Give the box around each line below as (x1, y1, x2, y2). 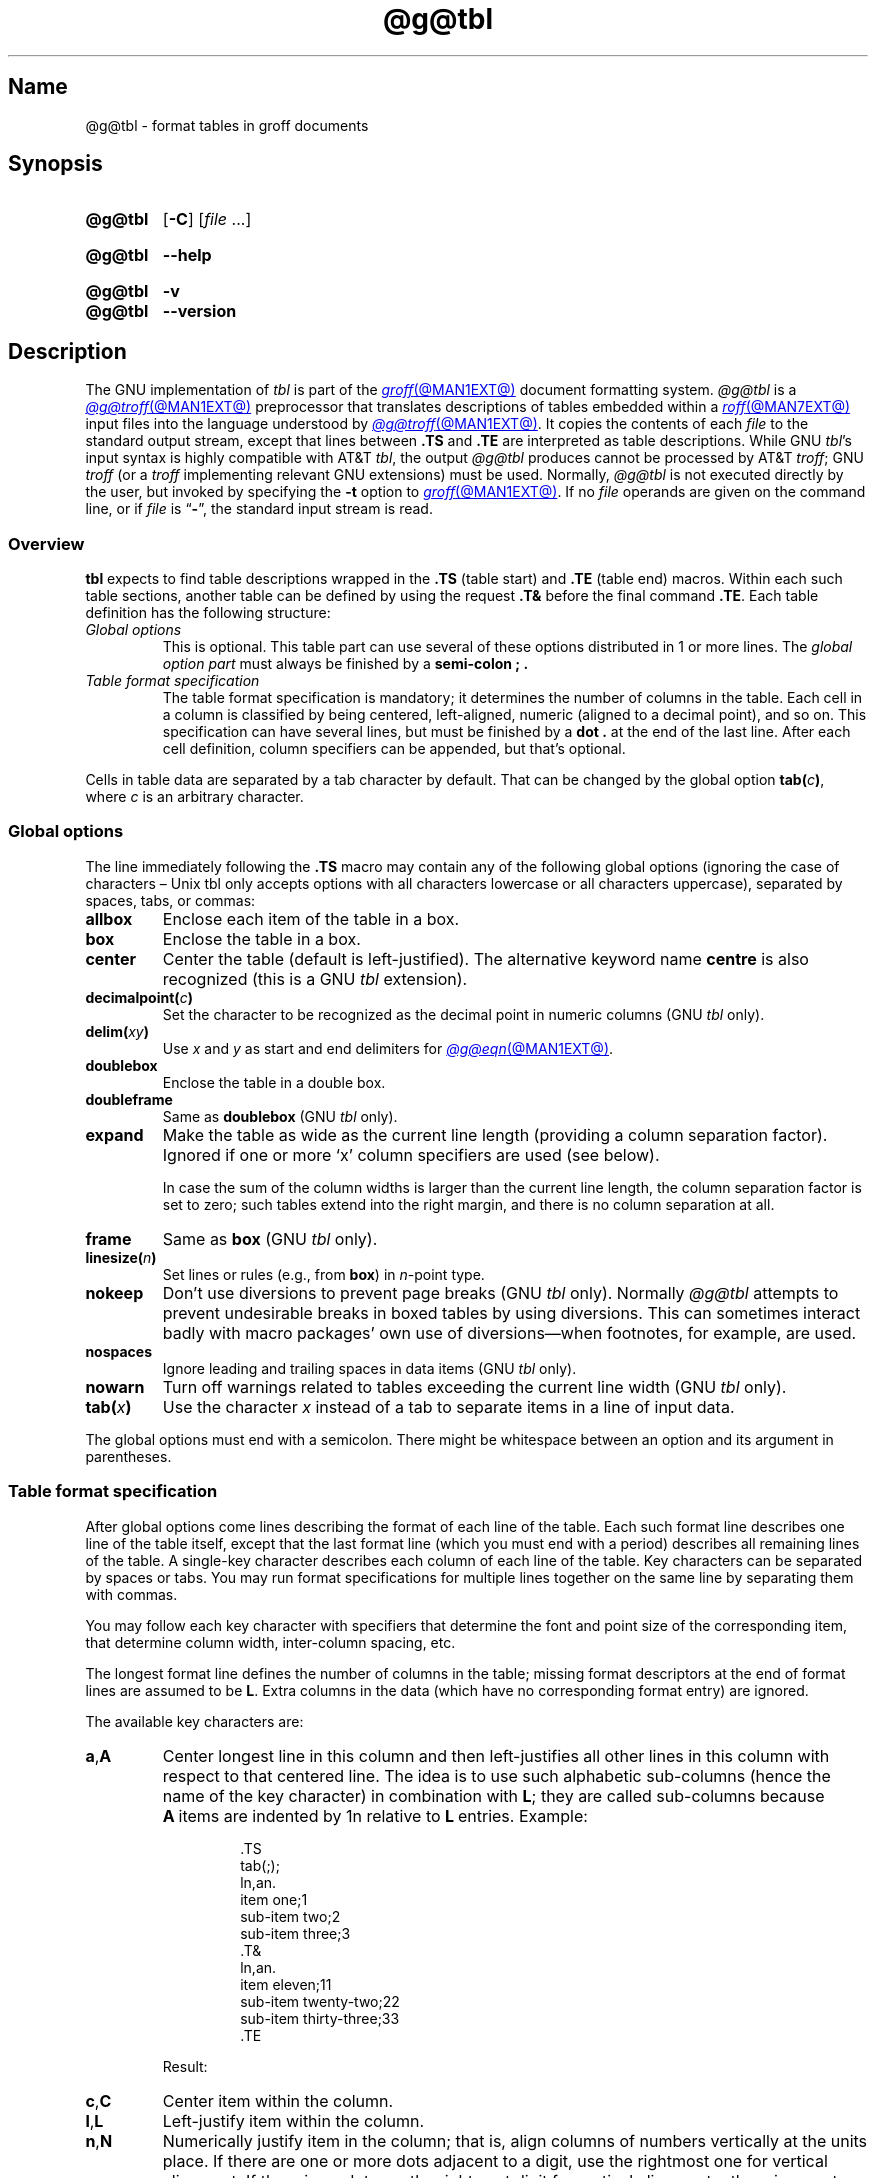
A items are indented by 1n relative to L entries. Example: (162, 1805, 588, 1826)
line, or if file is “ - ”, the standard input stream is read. (85, 500, 433, 518)
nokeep (85, 1282, 144, 1303)
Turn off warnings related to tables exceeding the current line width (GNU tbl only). (162, 1376, 787, 1397)
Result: (162, 2057, 208, 2075)
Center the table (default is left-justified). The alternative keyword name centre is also (162, 948, 809, 969)
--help (162, 245, 212, 266)
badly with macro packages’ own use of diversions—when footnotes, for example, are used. (162, 1322, 857, 1343)
